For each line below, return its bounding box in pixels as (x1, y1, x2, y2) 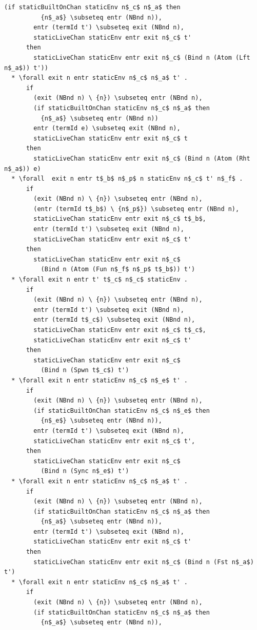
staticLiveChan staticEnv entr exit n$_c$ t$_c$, (33, 326, 206, 334)
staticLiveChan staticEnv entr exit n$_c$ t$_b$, (33, 215, 206, 223)
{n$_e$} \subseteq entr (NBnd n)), (41, 417, 162, 425)
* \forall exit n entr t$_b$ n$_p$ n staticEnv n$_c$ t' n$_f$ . (11, 175, 243, 183)
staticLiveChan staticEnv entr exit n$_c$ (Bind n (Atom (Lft (33, 54, 250, 61)
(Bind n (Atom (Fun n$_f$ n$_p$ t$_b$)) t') (41, 266, 195, 273)
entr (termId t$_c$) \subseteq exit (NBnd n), (33, 316, 195, 324)
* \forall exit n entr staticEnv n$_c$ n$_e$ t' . (11, 376, 188, 384)
